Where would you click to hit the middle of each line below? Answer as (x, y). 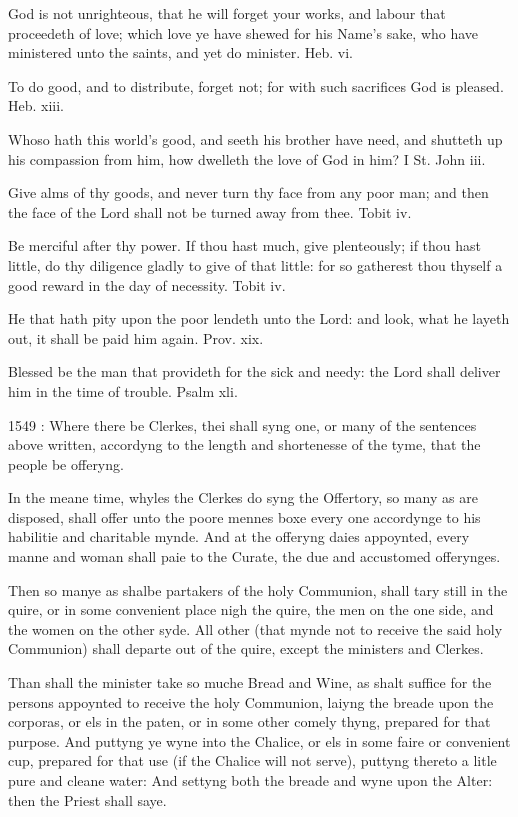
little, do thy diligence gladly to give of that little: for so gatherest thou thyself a (255, 264)
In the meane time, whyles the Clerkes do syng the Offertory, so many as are (243, 497)
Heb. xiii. (36, 105)
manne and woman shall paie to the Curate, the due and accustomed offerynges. (254, 556)
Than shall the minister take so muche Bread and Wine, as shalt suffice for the (250, 682)
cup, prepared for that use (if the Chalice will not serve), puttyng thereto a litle (252, 760)
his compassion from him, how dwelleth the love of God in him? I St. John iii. (247, 158)
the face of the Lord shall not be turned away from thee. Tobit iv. (210, 211)
